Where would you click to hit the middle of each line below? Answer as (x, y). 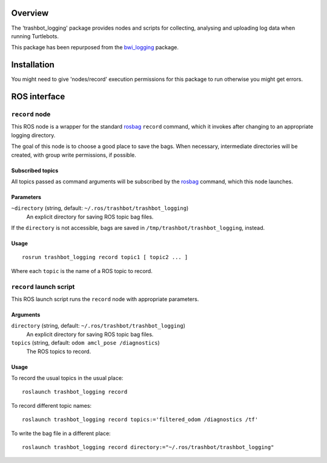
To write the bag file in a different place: (61, 433)
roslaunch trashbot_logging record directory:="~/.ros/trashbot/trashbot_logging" (148, 447)
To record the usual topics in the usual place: (67, 378)
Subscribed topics (35, 171)
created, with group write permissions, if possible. (74, 155)
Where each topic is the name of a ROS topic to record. (82, 271)
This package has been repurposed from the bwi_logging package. (95, 47)
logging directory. (33, 135)
